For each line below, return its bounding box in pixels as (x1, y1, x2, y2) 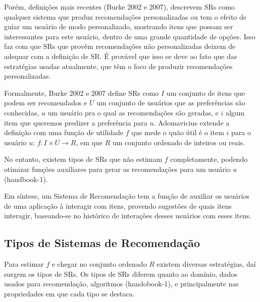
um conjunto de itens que (166, 87, 245, 98)
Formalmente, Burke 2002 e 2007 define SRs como (4, 87, 159, 98)
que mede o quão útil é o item (131, 127, 224, 138)
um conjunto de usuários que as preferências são (96, 97, 245, 108)
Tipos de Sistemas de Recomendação (4, 235, 200, 251)
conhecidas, (4, 107, 39, 117)
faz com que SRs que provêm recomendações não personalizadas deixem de (4, 41, 236, 51)
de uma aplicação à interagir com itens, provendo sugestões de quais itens (4, 200, 232, 211)
